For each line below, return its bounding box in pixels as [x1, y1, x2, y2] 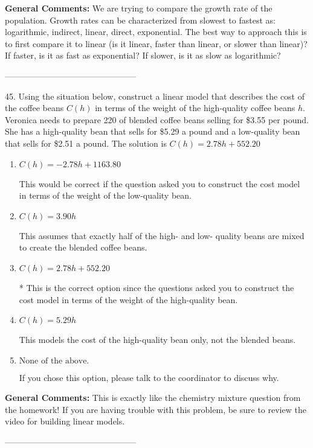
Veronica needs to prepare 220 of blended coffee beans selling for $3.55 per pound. [5, 113, 309, 126]
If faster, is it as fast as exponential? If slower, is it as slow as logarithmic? [5, 49, 281, 62]
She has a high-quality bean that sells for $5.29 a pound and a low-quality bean [5, 125, 300, 138]
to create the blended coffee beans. [19, 241, 147, 254]
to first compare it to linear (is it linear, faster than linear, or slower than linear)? [5, 37, 308, 50]
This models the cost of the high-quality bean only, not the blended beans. [19, 333, 296, 346]
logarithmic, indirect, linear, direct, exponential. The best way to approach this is [5, 25, 307, 38]
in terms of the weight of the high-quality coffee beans [95, 101, 295, 114]
